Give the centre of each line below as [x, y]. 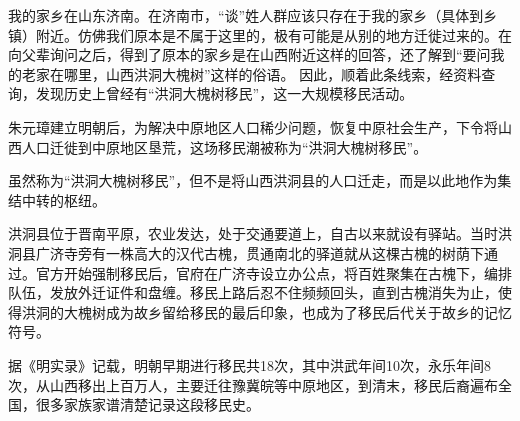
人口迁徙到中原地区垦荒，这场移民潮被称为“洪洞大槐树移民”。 [224, 146]
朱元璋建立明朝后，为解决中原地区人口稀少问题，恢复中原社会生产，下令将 [253, 126]
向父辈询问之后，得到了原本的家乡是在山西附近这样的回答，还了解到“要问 [249, 54]
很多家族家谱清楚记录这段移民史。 [147, 404]
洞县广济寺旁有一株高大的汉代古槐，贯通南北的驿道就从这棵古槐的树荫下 [246, 252]
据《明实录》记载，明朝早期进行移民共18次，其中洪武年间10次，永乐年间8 [249, 364]
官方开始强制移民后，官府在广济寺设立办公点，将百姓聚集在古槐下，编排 [273, 272]
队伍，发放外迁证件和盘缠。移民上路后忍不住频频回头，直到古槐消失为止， [253, 292]
